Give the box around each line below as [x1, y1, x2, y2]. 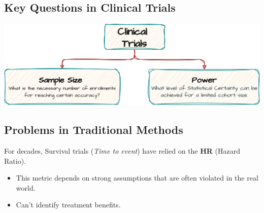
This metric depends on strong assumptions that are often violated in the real [16, 172, 258, 183]
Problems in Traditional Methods [4, 122, 183, 137]
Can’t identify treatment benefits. [16, 199, 121, 210]
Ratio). [4, 155, 26, 166]
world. [16, 182, 36, 193]
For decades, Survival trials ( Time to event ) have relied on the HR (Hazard [4, 145, 241, 156]
